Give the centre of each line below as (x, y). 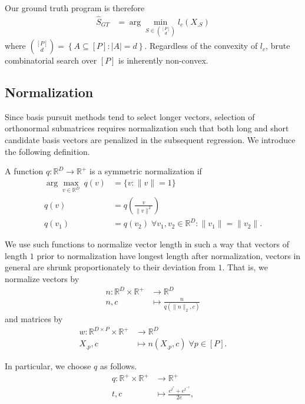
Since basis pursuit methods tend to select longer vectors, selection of (130, 116)
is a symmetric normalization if (146, 171)
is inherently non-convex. (163, 60)
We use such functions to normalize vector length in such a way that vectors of (147, 244)
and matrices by (34, 318)
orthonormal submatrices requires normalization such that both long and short (147, 128)
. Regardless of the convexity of (201, 46)
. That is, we (245, 267)
